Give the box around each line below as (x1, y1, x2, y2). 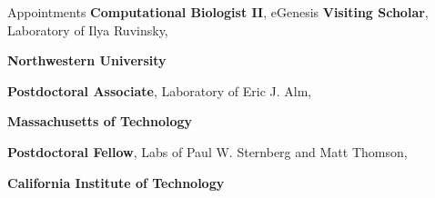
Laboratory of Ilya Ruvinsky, (7, 20, 168, 39)
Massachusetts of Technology (7, 112, 193, 131)
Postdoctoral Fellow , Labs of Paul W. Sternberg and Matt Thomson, (7, 142, 408, 161)
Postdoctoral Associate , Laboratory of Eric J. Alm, (7, 81, 312, 100)
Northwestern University (7, 51, 167, 70)
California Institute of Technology (7, 173, 225, 192)
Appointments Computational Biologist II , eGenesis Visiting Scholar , (7, 3, 429, 21)
